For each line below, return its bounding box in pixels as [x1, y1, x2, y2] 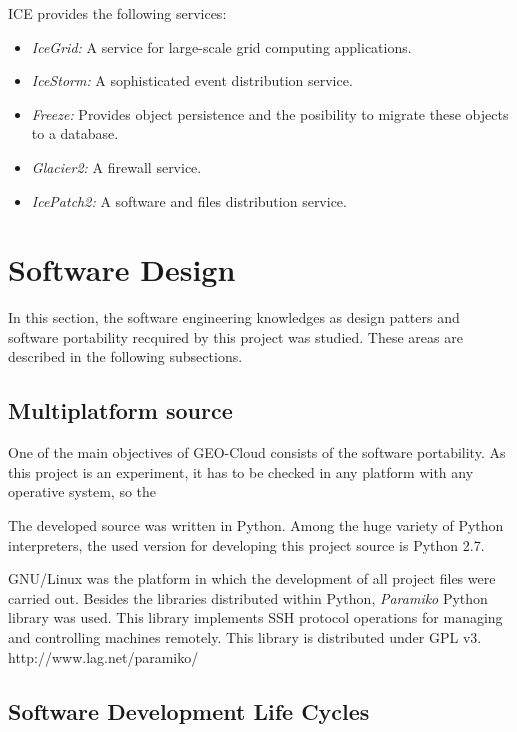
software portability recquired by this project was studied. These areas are [8, 326, 463, 347]
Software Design [8, 249, 236, 290]
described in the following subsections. [8, 346, 243, 367]
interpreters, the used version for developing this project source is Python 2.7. [8, 534, 485, 555]
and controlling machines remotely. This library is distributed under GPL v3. [8, 627, 482, 648]
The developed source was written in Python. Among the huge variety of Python [8, 515, 504, 536]
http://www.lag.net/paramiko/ [8, 646, 199, 667]
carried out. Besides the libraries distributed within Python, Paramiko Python [8, 587, 488, 608]
